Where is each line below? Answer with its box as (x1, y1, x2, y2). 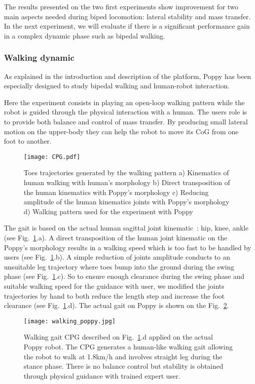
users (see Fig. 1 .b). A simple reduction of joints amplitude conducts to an (4, 252, 230, 262)
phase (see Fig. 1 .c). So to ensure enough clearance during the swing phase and (4, 271, 245, 281)
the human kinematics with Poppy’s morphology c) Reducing (24, 187, 209, 197)
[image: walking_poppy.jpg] (24, 317, 116, 325)
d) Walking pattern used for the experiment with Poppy (24, 206, 193, 216)
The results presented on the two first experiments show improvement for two (4, 1, 239, 11)
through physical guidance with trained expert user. (24, 370, 181, 381)
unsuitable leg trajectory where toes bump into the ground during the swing (4, 261, 234, 271)
